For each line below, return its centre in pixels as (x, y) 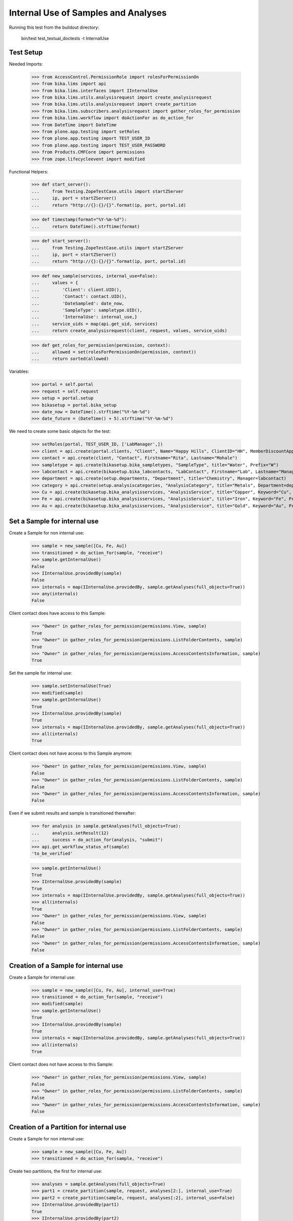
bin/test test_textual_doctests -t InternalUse (65, 38)
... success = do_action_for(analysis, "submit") (97, 840)
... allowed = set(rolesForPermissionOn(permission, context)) (114, 352)
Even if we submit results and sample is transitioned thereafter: (73, 813)
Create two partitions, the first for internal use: (56, 1171)
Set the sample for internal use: (41, 673)
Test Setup (26, 52)
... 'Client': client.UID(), (77, 290)
